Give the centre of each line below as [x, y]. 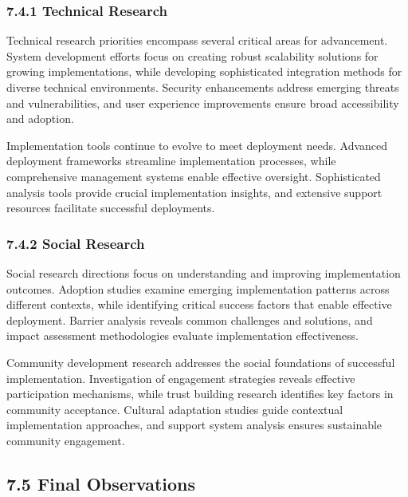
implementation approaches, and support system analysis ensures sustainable [194, 425]
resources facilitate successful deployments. [111, 208]
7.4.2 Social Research [76, 243]
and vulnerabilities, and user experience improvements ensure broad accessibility [203, 103]
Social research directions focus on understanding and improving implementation [204, 272]
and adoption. [40, 118]
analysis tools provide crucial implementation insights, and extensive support [194, 192]
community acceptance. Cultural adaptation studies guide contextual [175, 409]
